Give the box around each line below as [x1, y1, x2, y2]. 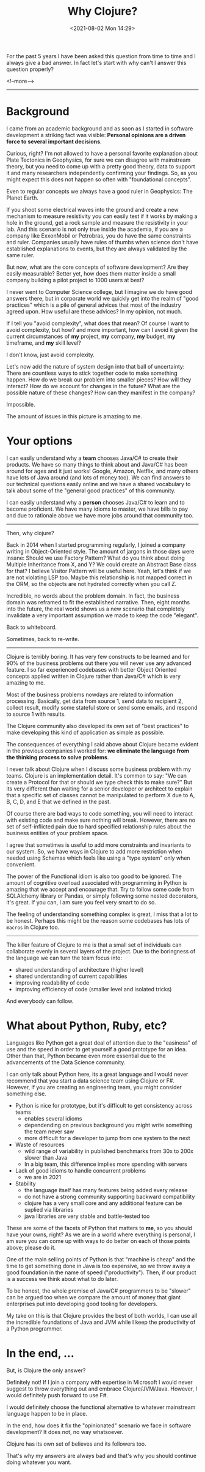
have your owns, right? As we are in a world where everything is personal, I [6, 1231, 195, 1238]
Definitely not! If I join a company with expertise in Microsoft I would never [6, 1378, 193, 1386]
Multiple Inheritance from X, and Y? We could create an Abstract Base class [6, 560, 197, 568]
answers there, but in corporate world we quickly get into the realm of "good [6, 295, 199, 302]
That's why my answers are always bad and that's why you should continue [6, 1452, 197, 1459]
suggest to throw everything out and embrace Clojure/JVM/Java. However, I [6, 1385, 197, 1392]
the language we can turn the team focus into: [6, 954, 123, 961]
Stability [15, 1180, 36, 1187]
